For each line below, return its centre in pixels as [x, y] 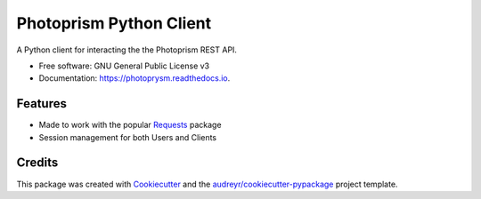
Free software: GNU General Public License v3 [124, 66]
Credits [37, 163]
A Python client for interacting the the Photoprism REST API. [127, 50]
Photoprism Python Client [114, 23]
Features [41, 103]
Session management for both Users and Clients [128, 137]
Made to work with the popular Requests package [130, 125]
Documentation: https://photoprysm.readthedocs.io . [135, 78]
